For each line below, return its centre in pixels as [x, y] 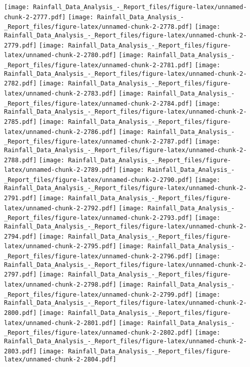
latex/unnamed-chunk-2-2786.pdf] [60, 132]
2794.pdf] [20, 236]
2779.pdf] [20, 45]
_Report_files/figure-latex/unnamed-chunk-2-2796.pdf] [98, 257]
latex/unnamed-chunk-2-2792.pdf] [60, 208]
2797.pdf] [20, 275]
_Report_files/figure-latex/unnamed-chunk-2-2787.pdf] [98, 142]
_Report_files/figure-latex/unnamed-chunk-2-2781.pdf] [98, 65]
